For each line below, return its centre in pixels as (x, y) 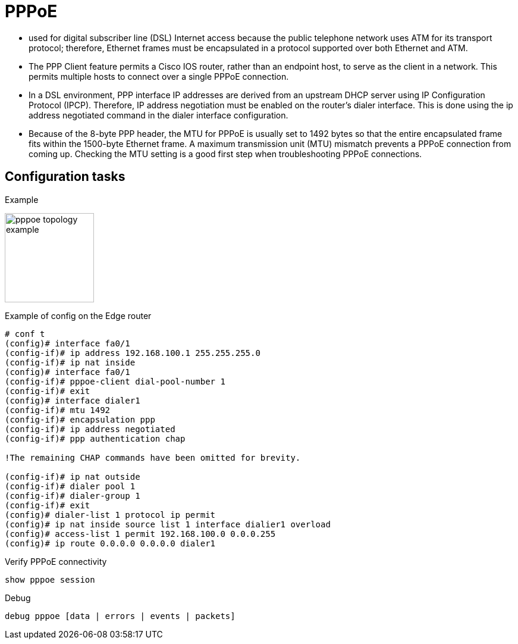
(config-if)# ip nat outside (73, 476)
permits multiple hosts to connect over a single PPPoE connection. (159, 76)
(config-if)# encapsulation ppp (80, 419)
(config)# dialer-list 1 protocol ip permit (110, 515)
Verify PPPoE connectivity (56, 561)
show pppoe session (50, 579)
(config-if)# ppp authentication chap (95, 438)
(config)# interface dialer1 (73, 400)
